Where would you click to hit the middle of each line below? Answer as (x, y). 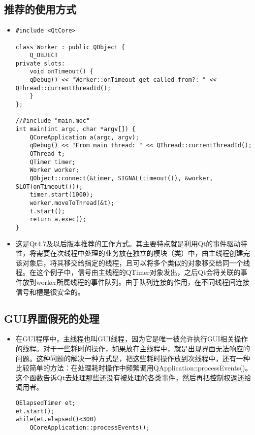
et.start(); (35, 411)
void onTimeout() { (62, 72)
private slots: (40, 63)
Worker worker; (54, 170)
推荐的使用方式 (40, 9)
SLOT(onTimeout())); (49, 186)
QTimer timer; (53, 162)
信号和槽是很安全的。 (50, 291)
